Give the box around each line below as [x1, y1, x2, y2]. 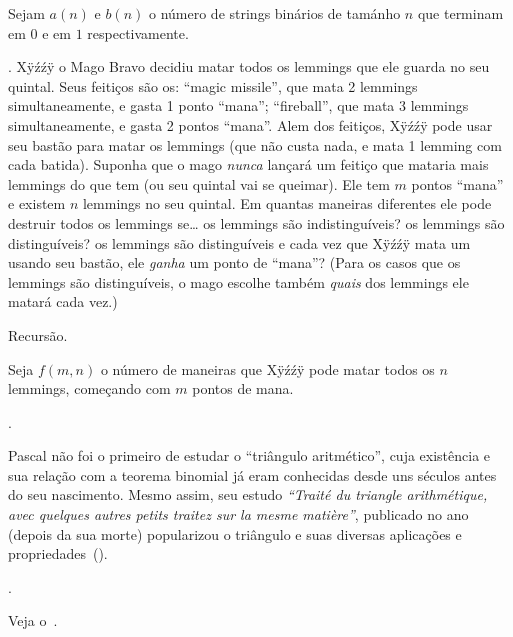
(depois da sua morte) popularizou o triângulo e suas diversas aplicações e [8, 523, 462, 544]
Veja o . [8, 610, 58, 631]
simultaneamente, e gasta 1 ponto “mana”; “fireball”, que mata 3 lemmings [8, 95, 469, 116]
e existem [8, 193, 66, 214]
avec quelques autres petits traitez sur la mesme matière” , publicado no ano [8, 504, 469, 525]
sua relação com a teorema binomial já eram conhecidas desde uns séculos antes [8, 464, 497, 485]
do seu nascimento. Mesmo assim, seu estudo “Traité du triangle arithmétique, [8, 484, 488, 505]
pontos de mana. [192, 378, 294, 399]
